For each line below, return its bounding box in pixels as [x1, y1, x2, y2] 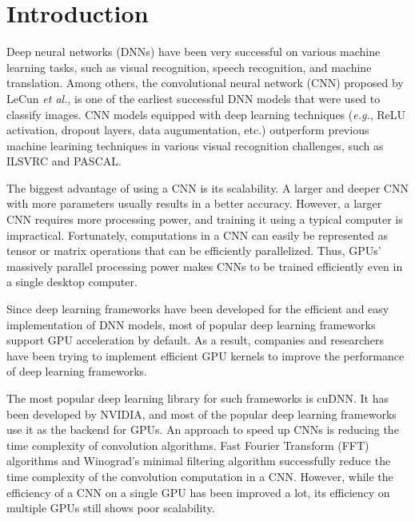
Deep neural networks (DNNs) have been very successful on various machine [6, 43, 381, 60]
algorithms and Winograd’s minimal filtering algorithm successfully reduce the [6, 452, 391, 469]
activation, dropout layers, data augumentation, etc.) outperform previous [6, 121, 369, 138]
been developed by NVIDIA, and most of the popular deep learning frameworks [6, 405, 397, 422]
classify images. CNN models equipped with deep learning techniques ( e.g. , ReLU [6, 105, 406, 122]
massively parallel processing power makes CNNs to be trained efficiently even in [6, 257, 403, 274]
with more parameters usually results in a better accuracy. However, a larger [6, 195, 382, 212]
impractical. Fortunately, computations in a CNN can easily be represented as [6, 226, 389, 243]
